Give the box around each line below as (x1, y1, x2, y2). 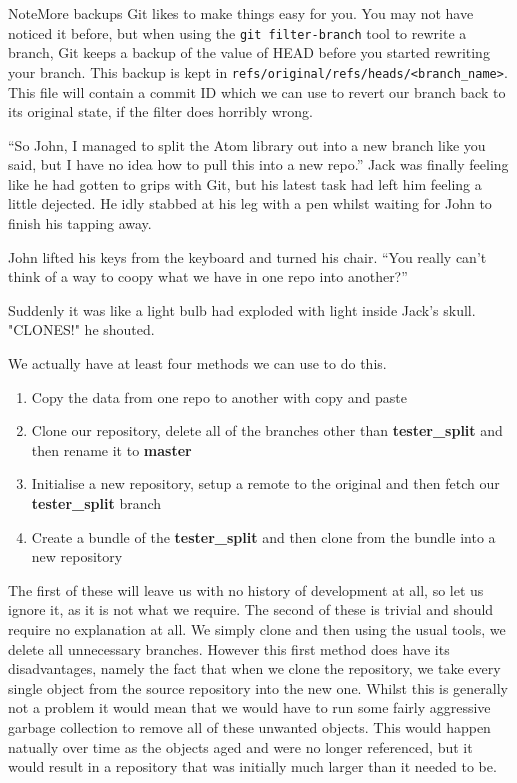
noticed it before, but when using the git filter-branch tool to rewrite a (8, 22, 467, 43)
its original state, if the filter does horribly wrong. (8, 101, 313, 122)
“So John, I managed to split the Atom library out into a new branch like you (8, 134, 486, 155)
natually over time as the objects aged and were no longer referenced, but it (8, 736, 473, 757)
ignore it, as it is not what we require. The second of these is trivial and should (8, 599, 494, 620)
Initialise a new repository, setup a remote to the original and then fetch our (31, 473, 500, 494)
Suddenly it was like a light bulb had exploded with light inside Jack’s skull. (8, 299, 476, 320)
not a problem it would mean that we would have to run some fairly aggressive (8, 697, 491, 718)
